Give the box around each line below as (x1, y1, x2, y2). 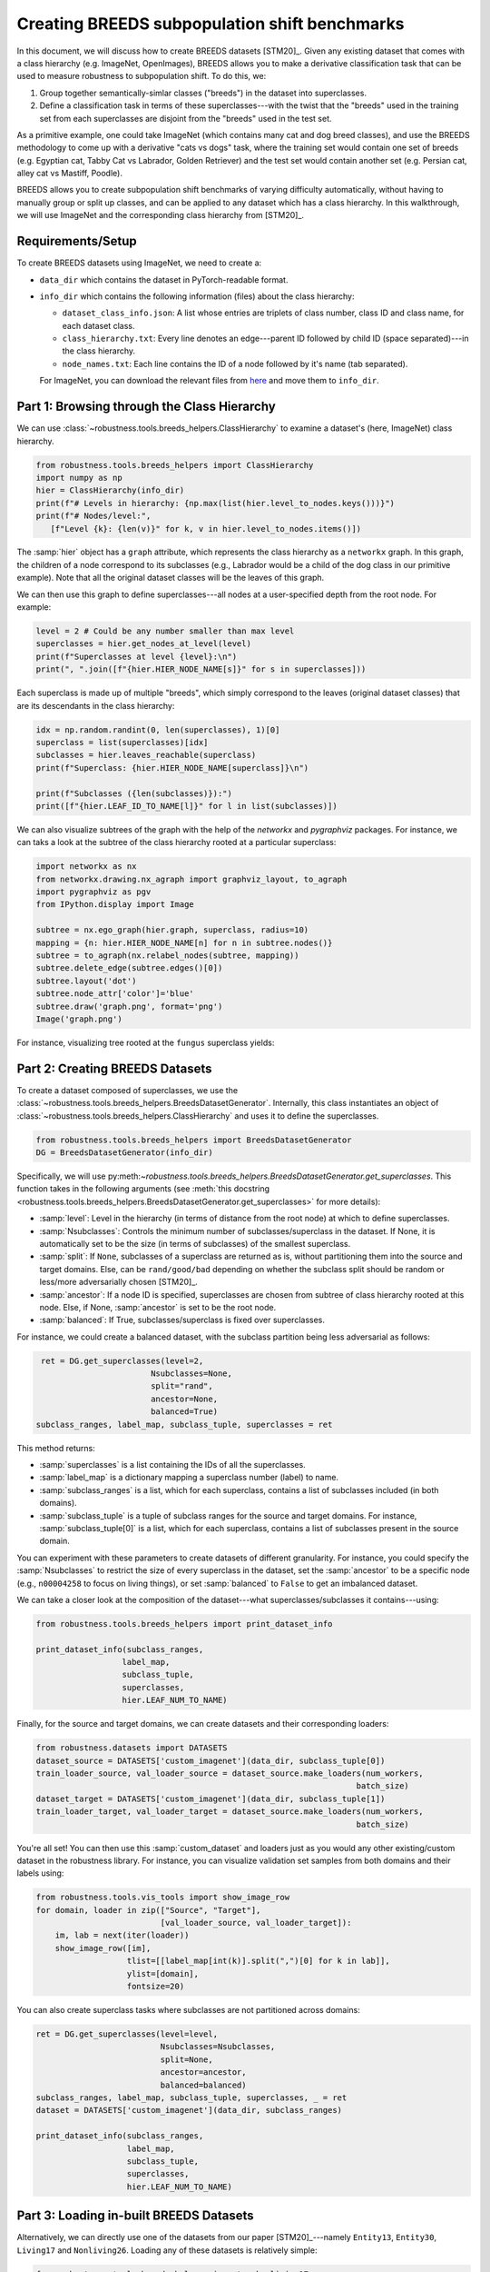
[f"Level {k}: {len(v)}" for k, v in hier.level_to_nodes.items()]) (50, 523, 362, 533)
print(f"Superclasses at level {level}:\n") (35, 651, 238, 662)
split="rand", (150, 1381, 213, 1391)
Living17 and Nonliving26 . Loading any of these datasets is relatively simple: (16, 2245, 318, 2256)
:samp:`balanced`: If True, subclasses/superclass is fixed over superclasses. (39, 1314, 326, 1326)
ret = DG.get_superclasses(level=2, (41, 1355, 204, 1366)
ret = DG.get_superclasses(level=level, (35, 2028, 218, 2039)
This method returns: (16, 1442, 95, 1453)
